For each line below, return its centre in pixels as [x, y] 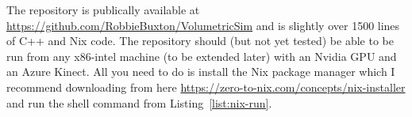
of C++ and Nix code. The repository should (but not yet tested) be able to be [200, 41]
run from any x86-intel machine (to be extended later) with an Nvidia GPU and [202, 56]
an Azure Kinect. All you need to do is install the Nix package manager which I [201, 72]
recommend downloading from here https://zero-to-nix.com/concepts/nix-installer [206, 87]
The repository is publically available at [103, 9]
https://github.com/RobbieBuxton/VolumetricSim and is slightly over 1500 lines [203, 25]
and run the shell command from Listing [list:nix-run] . [139, 102]
